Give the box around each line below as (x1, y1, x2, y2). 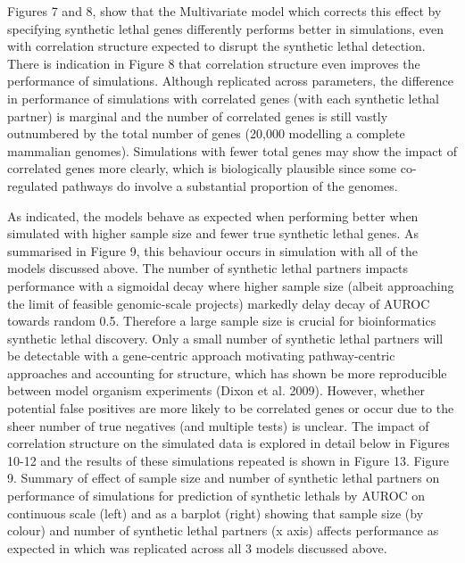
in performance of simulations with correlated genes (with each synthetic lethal (7, 88, 439, 107)
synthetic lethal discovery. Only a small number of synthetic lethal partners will (7, 328, 444, 347)
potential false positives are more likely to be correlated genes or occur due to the (7, 399, 454, 418)
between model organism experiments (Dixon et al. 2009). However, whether (7, 381, 425, 400)
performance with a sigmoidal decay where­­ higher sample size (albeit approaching (7, 276, 454, 294)
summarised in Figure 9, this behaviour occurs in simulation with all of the (7, 241, 419, 260)
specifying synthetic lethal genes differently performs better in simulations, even (7, 19, 444, 37)
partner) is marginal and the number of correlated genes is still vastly (7, 106, 388, 125)
